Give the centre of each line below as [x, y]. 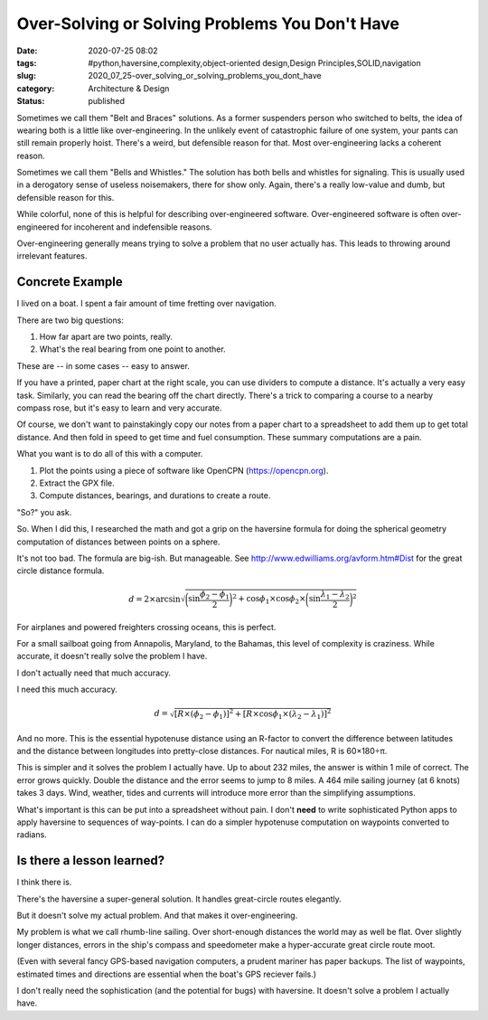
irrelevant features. [52, 256]
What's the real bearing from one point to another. [132, 349]
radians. [32, 835]
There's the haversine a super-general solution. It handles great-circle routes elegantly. [179, 899]
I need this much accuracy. [67, 689]
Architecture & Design [129, 88]
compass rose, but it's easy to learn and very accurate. [119, 408]
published [107, 101]
